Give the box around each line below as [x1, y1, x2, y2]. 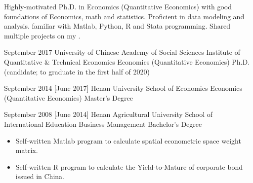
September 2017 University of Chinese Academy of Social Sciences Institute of [4, 47, 240, 57]
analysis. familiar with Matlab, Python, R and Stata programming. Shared [4, 21, 231, 31]
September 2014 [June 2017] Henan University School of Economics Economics [4, 83, 242, 93]
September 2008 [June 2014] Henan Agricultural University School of [4, 109, 213, 119]
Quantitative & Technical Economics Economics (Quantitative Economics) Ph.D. [4, 56, 250, 67]
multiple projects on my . [4, 30, 81, 40]
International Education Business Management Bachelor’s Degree [4, 118, 202, 129]
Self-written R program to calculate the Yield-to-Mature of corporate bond [15, 161, 243, 172]
